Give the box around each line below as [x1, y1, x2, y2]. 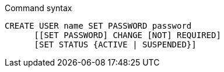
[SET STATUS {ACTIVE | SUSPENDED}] [34, 40, 197, 49]
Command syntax [5, 3, 72, 13]
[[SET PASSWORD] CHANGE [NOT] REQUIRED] [34, 30, 221, 40]
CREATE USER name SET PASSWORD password [5, 21, 192, 30]
